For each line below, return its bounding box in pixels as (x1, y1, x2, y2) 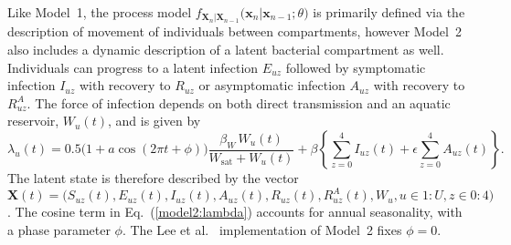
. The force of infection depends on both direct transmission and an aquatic (27, 93, 451, 112)
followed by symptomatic (285, 57, 426, 77)
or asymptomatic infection (198, 76, 346, 95)
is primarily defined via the (313, 3, 465, 21)
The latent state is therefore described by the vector (7, 168, 299, 188)
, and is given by (108, 111, 201, 130)
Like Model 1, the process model (7, 3, 192, 21)
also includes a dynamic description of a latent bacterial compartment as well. (7, 40, 444, 59)
